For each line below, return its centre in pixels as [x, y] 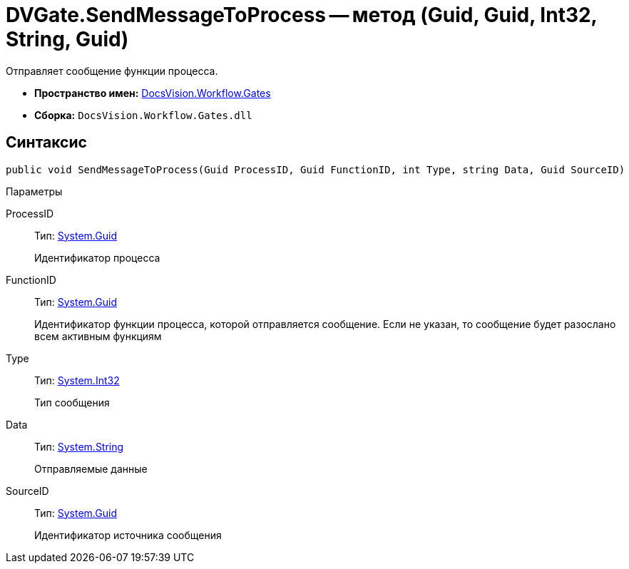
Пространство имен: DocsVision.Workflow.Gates [153, 93]
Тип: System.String [79, 446]
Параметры [34, 191]
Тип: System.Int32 [77, 380]
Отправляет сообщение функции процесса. [112, 71]
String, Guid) [67, 39]
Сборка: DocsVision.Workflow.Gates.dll [143, 115]
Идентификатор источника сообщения [128, 535]
